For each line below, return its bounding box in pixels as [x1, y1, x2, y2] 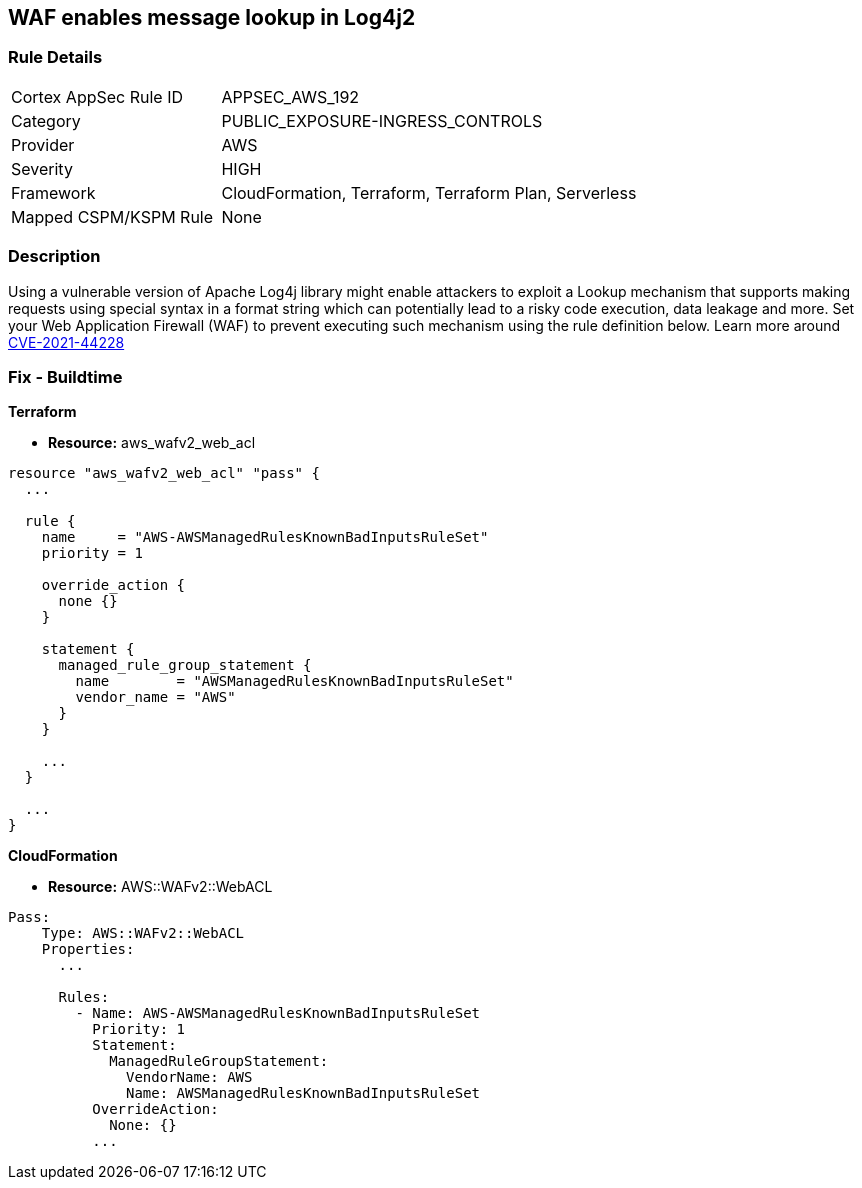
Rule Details [8, 47, 103, 68]
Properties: [41, 941, 135, 958]
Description [8, 246, 101, 267]
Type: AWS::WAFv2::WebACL [41, 925, 245, 942]
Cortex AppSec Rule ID [11, 86, 184, 107]
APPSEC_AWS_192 [221, 86, 360, 107]
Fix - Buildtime [8, 366, 123, 387]
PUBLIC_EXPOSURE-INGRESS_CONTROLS [221, 110, 543, 131]
